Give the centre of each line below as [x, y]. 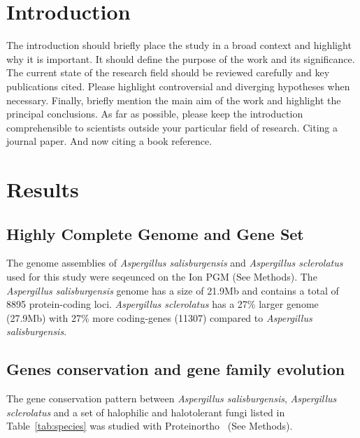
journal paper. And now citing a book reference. [109, 141]
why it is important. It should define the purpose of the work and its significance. [181, 58]
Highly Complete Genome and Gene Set [155, 233]
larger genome [289, 304]
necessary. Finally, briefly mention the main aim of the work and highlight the [174, 100]
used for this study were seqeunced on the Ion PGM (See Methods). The [162, 277]
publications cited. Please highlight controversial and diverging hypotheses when [178, 86]
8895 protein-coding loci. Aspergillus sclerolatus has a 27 [127, 304]
